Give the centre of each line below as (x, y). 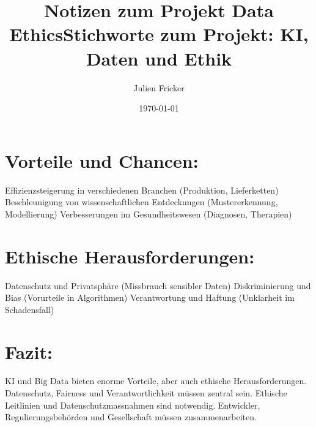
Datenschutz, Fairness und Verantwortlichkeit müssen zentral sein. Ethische (146, 393)
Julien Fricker (159, 87)
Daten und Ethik (159, 58)
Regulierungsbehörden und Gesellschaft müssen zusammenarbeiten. (131, 417)
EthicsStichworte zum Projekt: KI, (159, 34)
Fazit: (29, 351)
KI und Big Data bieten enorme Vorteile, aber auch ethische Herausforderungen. (156, 381)
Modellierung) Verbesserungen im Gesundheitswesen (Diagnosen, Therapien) (149, 214)
